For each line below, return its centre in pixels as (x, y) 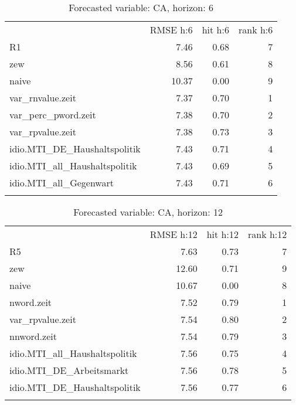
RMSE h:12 (173, 234)
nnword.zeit (33, 336)
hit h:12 (222, 234)
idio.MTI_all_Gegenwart (62, 183)
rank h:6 (256, 30)
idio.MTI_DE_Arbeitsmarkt (69, 370)
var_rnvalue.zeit (43, 98)
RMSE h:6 (171, 30)
